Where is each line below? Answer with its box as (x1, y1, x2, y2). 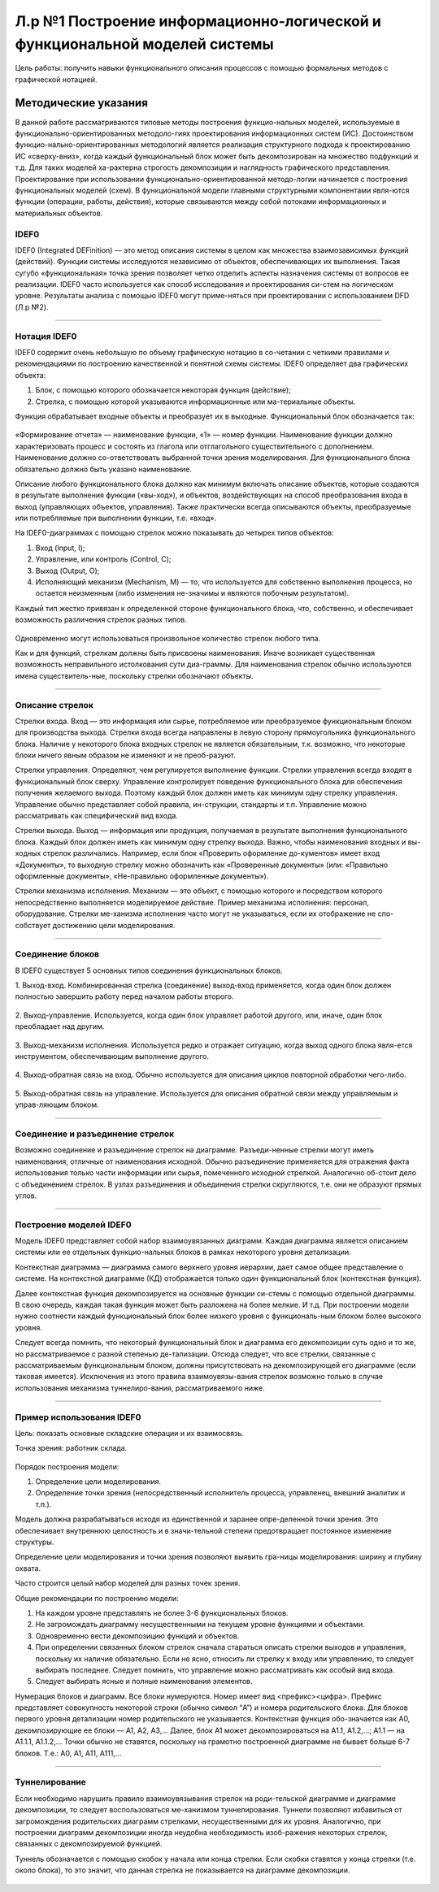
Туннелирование (15, 1777, 87, 1788)
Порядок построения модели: (15, 1461, 120, 1471)
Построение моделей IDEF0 (15, 1219, 132, 1230)
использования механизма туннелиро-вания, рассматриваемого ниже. (15, 1382, 266, 1393)
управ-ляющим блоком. (15, 1100, 99, 1109)
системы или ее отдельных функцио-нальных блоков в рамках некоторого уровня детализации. (15, 1248, 351, 1257)
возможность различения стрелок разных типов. (15, 614, 187, 625)
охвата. (15, 1563, 41, 1573)
